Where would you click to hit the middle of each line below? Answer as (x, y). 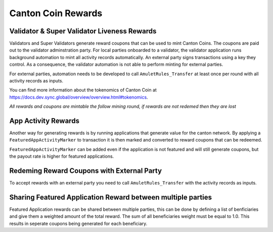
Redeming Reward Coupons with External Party (85, 171)
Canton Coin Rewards (56, 13)
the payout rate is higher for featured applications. (62, 156)
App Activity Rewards (44, 121)
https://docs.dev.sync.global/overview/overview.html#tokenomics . (79, 97)
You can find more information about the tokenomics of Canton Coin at (83, 90)
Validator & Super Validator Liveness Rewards (83, 31)
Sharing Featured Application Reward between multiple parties (111, 197)
